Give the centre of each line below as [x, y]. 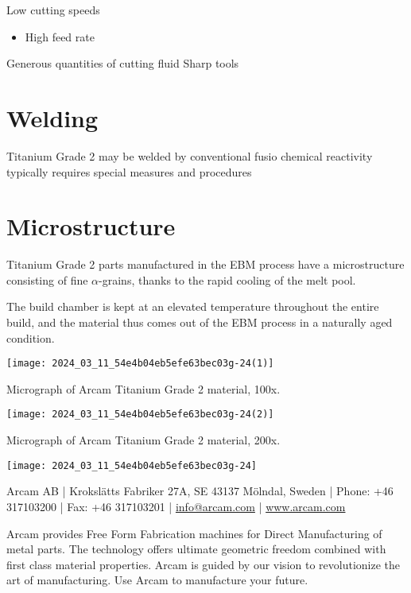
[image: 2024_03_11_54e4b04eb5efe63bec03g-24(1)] [140, 364]
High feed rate [60, 36]
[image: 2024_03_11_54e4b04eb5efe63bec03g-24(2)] [140, 415]
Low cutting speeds [53, 10]
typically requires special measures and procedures [129, 171]
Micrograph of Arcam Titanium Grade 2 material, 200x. [143, 440]
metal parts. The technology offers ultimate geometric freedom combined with [196, 549]
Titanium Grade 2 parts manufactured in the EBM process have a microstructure [205, 264]
